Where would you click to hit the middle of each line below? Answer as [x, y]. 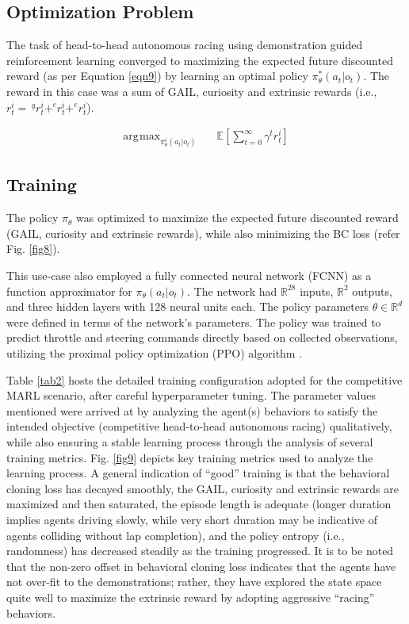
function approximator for [69, 291]
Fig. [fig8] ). [33, 249]
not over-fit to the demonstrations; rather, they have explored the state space [194, 582]
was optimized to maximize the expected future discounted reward [237, 218]
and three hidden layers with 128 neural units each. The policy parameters [187, 306]
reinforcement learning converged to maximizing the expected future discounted [200, 60]
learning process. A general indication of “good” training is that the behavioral [198, 473]
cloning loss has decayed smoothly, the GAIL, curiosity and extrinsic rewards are [203, 488]
